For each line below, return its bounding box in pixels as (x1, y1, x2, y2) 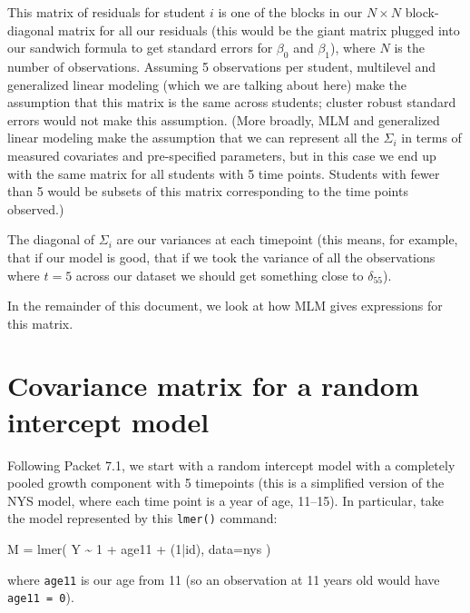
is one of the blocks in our (218, 3, 363, 21)
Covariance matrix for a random (7, 367, 419, 404)
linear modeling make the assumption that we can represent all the (7, 128, 379, 147)
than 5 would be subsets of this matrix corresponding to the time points (7, 182, 408, 201)
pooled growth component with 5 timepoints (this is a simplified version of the (7, 473, 445, 492)
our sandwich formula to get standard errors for (7, 38, 273, 57)
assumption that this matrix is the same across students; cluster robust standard (7, 93, 456, 112)
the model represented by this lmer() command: (7, 509, 278, 528)
